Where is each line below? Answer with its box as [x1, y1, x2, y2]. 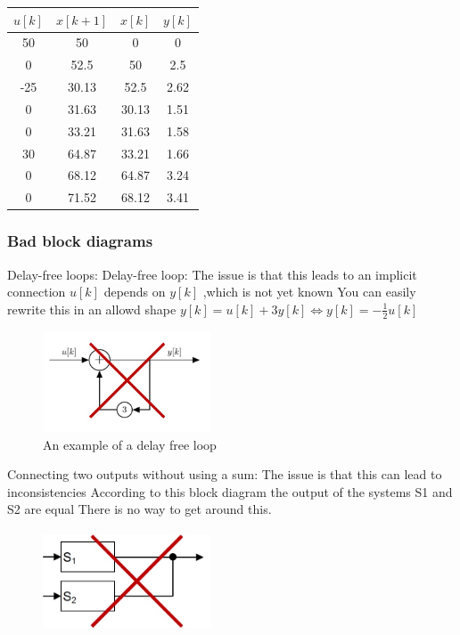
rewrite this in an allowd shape [7, 299, 177, 318]
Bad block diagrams [7, 230, 153, 252]
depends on [103, 282, 166, 301]
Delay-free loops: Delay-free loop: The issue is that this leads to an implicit [7, 265, 417, 283]
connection [7, 282, 66, 301]
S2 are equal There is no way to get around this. [7, 500, 272, 518]
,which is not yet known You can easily [202, 282, 416, 301]
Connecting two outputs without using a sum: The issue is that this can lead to [7, 465, 442, 484]
